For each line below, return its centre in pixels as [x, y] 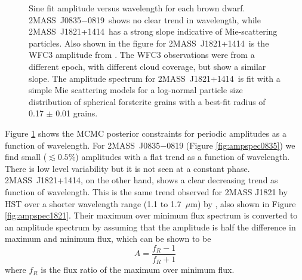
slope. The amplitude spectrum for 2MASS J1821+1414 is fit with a [155, 78]
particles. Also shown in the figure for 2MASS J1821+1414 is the [149, 43]
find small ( [26, 157]
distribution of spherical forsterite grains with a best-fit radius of [147, 101]
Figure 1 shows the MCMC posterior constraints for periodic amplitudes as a [146, 133]
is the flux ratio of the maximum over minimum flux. [138, 270]
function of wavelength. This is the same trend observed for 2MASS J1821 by [146, 191]
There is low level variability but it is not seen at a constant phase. [127, 168]
